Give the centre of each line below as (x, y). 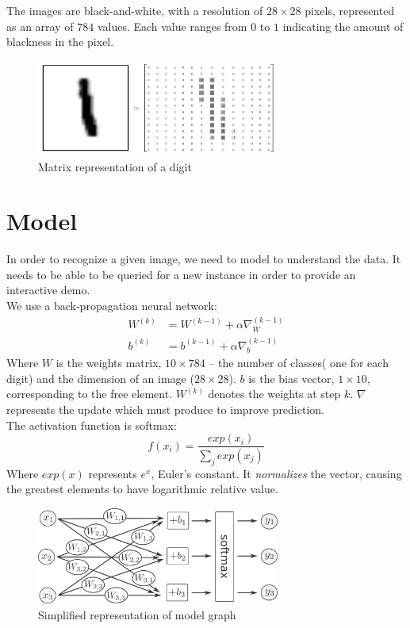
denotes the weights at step (274, 394)
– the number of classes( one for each (299, 363)
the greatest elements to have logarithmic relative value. (142, 489)
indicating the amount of (343, 26)
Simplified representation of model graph (137, 615)
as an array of (40, 26)
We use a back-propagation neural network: (112, 306)
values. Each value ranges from (172, 26)
